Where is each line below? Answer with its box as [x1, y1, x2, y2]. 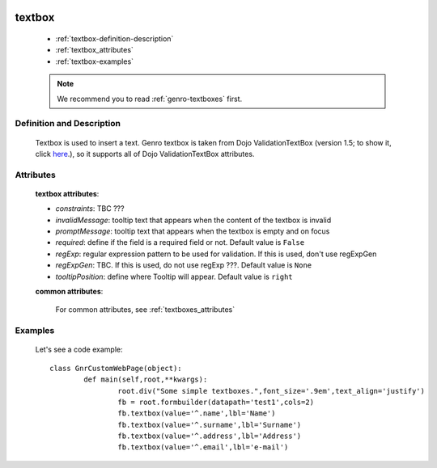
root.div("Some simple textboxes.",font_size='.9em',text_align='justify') [117, 386, 425, 395]
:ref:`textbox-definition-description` [55, 34, 174, 44]
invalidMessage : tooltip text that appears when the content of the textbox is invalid [55, 215, 332, 225]
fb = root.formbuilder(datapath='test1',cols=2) [117, 397, 315, 407]
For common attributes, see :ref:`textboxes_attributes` [55, 305, 235, 314]
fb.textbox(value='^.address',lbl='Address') [117, 432, 302, 441]
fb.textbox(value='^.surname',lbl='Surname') [117, 420, 302, 429]
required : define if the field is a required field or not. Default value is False [55, 238, 305, 247]
